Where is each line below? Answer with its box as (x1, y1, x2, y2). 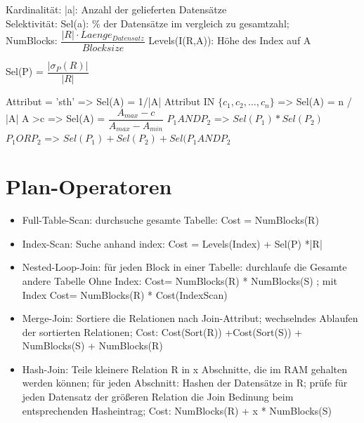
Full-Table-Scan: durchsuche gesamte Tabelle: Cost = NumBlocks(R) (22, 213, 319, 227)
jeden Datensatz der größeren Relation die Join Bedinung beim (22, 389, 294, 404)
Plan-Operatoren (6, 172, 172, 201)
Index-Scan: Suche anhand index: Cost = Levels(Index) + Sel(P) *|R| (22, 236, 323, 250)
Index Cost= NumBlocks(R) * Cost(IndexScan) (22, 287, 228, 302)
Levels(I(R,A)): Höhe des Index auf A (148, 33, 311, 48)
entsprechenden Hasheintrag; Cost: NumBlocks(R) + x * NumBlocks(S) (22, 403, 332, 417)
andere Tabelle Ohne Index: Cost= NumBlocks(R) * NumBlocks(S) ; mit (22, 273, 337, 288)
